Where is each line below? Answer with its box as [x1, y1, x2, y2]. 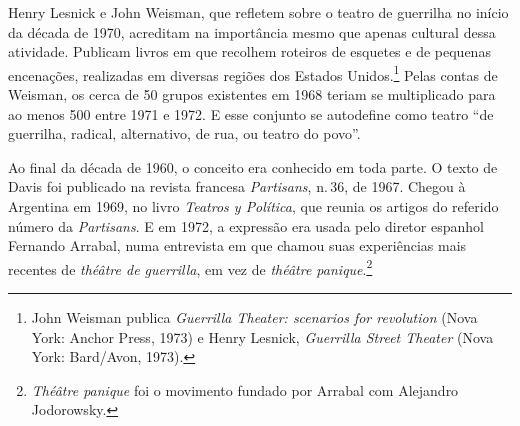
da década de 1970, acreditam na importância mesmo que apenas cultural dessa [8, 21, 496, 42]
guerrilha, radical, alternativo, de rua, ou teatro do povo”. [8, 123, 361, 144]
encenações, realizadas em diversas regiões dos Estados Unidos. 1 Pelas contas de [8, 61, 498, 85]
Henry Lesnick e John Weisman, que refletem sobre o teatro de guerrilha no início [8, 2, 509, 22]
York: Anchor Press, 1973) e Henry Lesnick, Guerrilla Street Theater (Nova [31, 326, 494, 347]
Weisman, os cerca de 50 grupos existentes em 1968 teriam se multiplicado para [8, 84, 496, 105]
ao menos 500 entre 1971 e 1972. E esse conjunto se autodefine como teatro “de [8, 103, 494, 124]
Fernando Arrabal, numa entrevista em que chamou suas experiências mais [8, 235, 467, 256]
